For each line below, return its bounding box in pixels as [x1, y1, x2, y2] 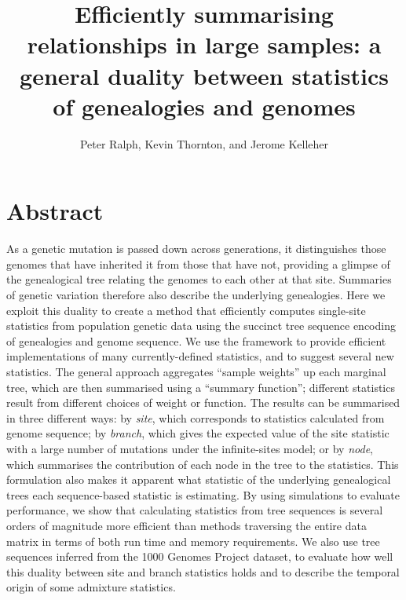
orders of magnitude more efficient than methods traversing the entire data [6, 517, 367, 533]
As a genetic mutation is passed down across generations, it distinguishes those [6, 240, 386, 257]
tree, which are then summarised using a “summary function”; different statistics [6, 379, 395, 395]
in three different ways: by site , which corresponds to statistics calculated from [6, 409, 385, 426]
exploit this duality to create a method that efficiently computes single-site [6, 302, 366, 318]
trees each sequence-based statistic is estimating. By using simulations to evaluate [6, 486, 401, 503]
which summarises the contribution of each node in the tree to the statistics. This [6, 455, 399, 472]
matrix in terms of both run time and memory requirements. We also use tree [6, 532, 380, 549]
